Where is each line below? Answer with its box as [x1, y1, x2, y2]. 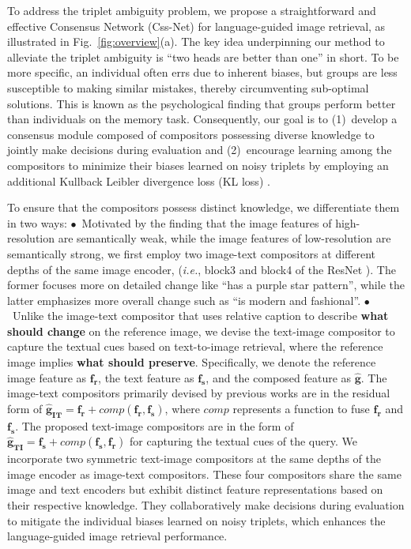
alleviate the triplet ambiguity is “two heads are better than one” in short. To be [7, 48, 399, 65]
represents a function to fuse [232, 400, 370, 417]
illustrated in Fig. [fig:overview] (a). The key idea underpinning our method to [7, 33, 385, 50]
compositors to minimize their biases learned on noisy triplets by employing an [7, 156, 389, 173]
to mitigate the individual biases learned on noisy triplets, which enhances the [7, 512, 386, 528]
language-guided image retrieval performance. [7, 528, 228, 544]
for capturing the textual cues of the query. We [129, 433, 357, 449]
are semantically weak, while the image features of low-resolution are [58, 230, 391, 246]
